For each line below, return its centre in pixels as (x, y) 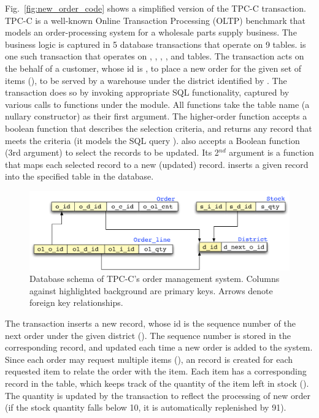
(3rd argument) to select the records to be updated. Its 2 (112, 152)
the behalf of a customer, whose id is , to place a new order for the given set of (153, 68)
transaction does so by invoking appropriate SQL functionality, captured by (147, 92)
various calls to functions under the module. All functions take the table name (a (157, 104)
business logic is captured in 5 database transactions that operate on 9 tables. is (156, 44)
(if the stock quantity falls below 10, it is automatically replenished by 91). (146, 407)
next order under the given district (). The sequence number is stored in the (148, 335)
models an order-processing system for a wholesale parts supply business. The (151, 32)
